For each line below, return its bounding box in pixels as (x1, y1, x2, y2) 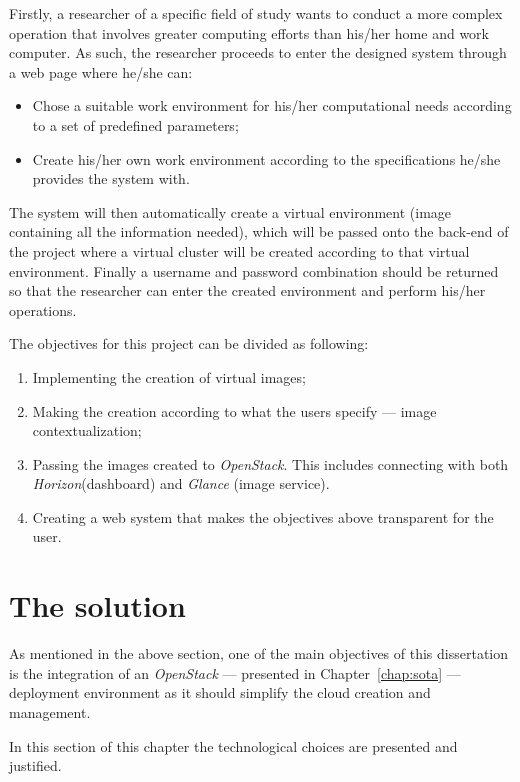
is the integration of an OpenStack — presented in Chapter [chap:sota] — (9, 662, 461, 683)
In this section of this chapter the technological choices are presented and (9, 735, 458, 756)
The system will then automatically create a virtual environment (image (9, 201, 452, 222)
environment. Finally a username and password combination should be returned (9, 260, 499, 281)
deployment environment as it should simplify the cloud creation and (9, 682, 431, 703)
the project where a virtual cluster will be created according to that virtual (9, 240, 470, 261)
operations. (9, 299, 77, 320)
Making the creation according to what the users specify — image (32, 400, 437, 421)
